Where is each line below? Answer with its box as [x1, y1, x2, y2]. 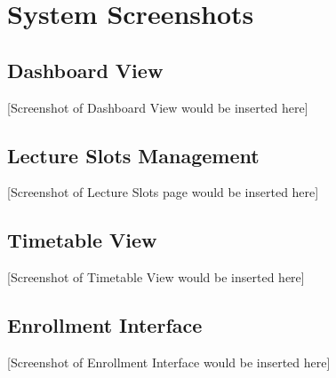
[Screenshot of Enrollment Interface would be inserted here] [7, 352, 331, 371]
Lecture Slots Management [7, 141, 260, 169]
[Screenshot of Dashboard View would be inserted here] [7, 98, 308, 116]
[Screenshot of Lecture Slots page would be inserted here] [7, 183, 319, 201]
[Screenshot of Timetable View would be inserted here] [7, 268, 305, 287]
